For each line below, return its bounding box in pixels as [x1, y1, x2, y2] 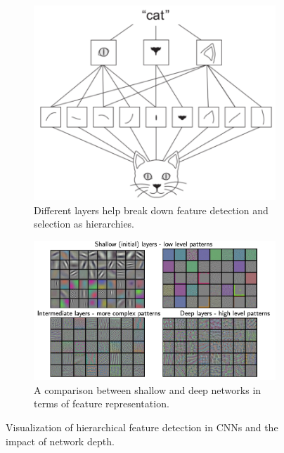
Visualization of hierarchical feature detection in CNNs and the [6, 419, 278, 434]
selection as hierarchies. [34, 216, 135, 231]
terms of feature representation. [34, 396, 169, 411]
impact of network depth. [6, 433, 115, 448]
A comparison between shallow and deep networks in [34, 382, 262, 397]
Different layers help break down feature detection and [34, 202, 269, 217]
